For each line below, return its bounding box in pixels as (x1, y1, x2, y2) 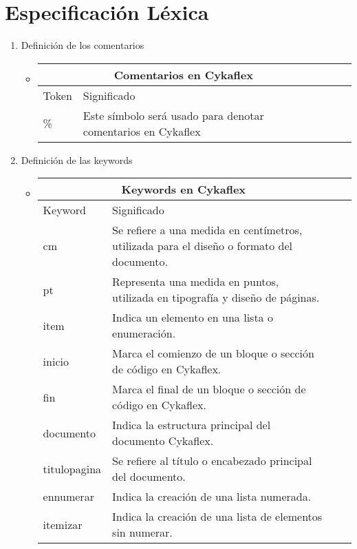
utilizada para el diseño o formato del (112, 238, 293, 254)
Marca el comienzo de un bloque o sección (112, 345, 314, 362)
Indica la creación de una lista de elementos (112, 508, 323, 525)
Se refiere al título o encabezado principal (112, 453, 312, 469)
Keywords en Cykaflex (121, 181, 246, 198)
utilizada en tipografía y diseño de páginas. (112, 289, 320, 306)
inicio (43, 353, 69, 369)
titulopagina (43, 460, 102, 477)
